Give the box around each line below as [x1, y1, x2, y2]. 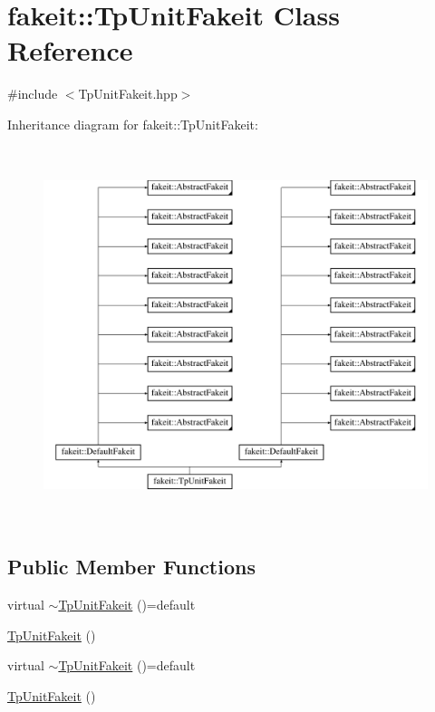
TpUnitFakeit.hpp [78, 84, 178, 103]
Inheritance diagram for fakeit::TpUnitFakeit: [7, 114, 258, 133]
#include [7, 84, 58, 103]
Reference [7, 32, 133, 69]
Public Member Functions [7, 553, 256, 581]
